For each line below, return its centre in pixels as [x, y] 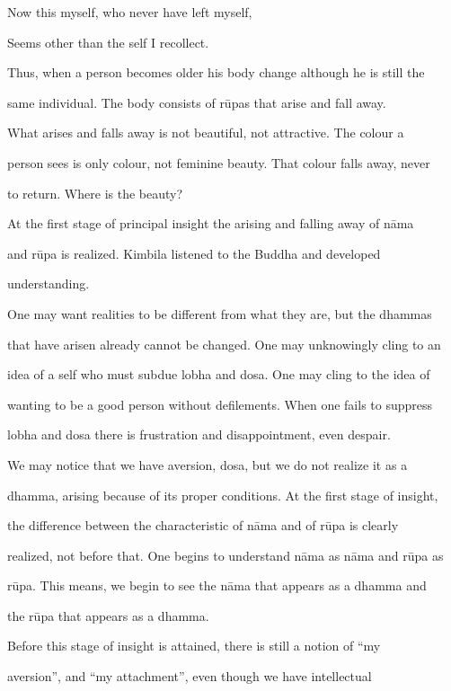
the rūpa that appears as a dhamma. [108, 615]
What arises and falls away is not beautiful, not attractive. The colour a [206, 133]
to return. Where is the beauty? [95, 193]
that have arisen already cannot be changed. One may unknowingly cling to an [224, 344]
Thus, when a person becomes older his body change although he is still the [216, 72]
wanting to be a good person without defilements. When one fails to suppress [220, 404]
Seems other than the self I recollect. [108, 42]
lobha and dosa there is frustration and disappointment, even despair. [199, 434]
